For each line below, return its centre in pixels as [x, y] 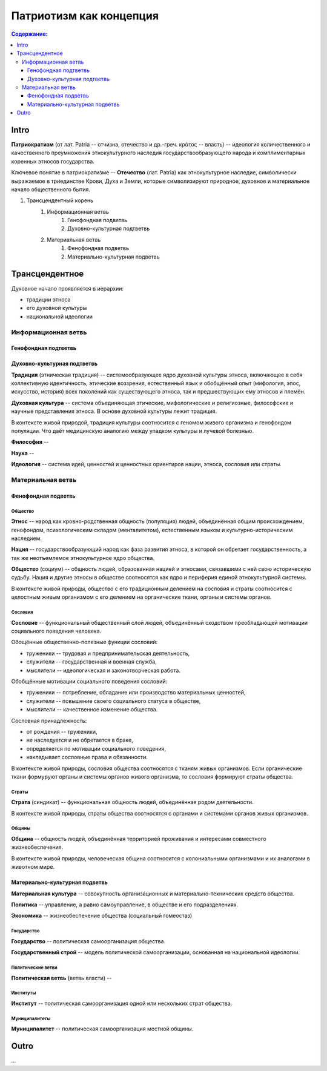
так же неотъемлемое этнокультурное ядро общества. [83, 558]
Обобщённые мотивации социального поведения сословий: [89, 681]
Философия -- [30, 442]
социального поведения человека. [56, 631]
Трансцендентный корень [60, 200]
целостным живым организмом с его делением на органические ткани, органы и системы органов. [141, 597]
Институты [24, 993]
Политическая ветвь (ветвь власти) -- [61, 978]
